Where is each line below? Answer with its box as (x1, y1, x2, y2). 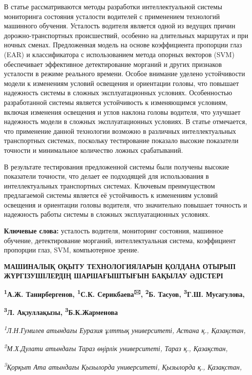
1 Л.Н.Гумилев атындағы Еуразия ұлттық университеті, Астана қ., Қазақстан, (4, 324, 246, 335)
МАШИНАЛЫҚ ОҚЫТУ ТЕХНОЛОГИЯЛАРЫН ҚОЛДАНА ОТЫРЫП (4, 261, 236, 271)
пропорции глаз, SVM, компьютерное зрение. (4, 245, 139, 255)
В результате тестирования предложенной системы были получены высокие (4, 161, 230, 171)
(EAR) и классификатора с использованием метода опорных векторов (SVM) (4, 49, 235, 59)
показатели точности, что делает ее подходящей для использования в (4, 171, 209, 181)
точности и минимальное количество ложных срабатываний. (4, 145, 183, 155)
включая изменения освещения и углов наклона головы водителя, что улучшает (4, 106, 241, 117)
